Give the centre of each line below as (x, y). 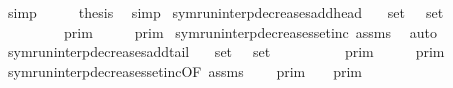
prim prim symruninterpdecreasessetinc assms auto (250, 31)
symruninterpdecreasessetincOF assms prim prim (185, 70)
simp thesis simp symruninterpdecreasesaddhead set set (225, 12)
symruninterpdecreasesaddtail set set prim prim (226, 51)
